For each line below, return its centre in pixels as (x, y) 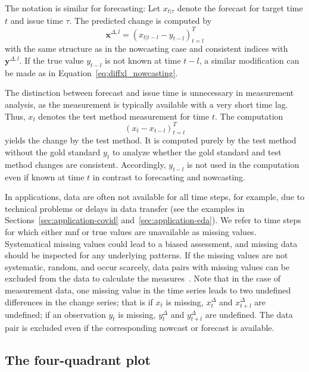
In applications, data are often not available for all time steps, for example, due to (155, 197)
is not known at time (143, 60)
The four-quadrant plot (78, 360)
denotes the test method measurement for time (124, 116)
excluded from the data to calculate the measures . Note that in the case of (143, 278)
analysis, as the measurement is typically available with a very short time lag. (146, 104)
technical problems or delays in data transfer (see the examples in (125, 208)
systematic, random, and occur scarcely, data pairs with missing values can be (147, 266)
